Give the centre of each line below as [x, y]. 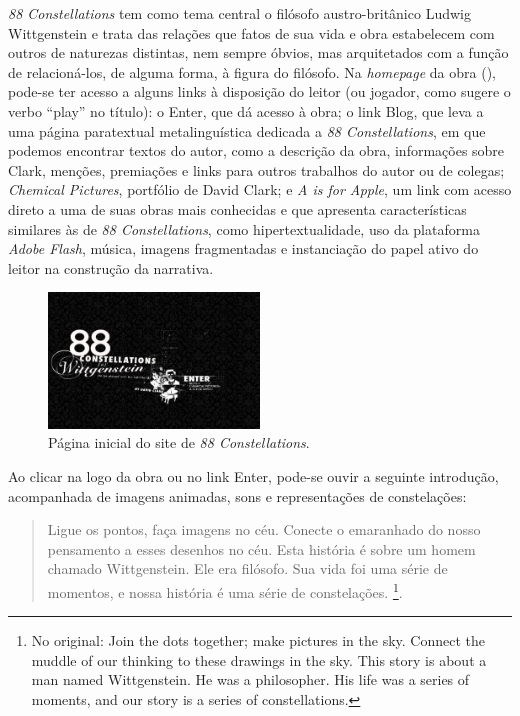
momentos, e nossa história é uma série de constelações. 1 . [225, 590]
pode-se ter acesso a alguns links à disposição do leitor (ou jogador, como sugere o [259, 91]
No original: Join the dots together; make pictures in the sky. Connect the [258, 640]
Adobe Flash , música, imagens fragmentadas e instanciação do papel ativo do [243, 248]
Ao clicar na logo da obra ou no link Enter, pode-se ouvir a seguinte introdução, [253, 476]
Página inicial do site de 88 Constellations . [179, 442]
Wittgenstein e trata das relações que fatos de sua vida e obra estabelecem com [251, 32]
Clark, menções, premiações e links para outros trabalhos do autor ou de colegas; [256, 169]
